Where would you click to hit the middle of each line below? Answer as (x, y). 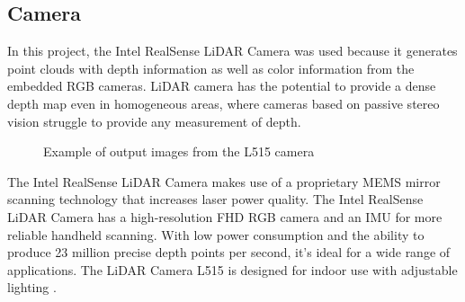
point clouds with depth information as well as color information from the (211, 68)
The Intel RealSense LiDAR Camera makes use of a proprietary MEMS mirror (224, 181)
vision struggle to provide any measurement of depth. (154, 121)
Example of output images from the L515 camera (179, 151)
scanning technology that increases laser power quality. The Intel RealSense (215, 199)
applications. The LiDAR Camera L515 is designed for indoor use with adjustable (232, 269)
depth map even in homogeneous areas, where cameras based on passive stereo (224, 103)
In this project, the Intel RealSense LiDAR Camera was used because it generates (232, 51)
